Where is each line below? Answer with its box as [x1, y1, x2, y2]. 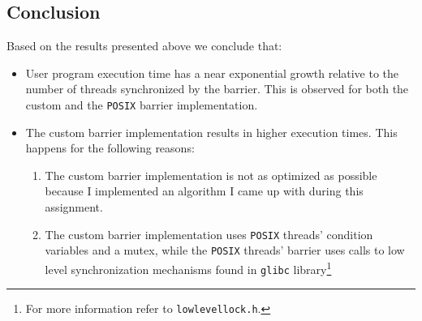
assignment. [45, 199, 103, 216]
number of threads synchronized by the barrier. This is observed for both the [25, 80, 409, 97]
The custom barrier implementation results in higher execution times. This [25, 123, 398, 140]
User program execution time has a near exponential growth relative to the [25, 64, 399, 81]
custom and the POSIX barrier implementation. [25, 96, 258, 113]
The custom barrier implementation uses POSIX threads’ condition [45, 225, 373, 242]
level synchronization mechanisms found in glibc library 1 [45, 258, 332, 277]
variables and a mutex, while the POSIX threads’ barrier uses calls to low [45, 242, 405, 259]
